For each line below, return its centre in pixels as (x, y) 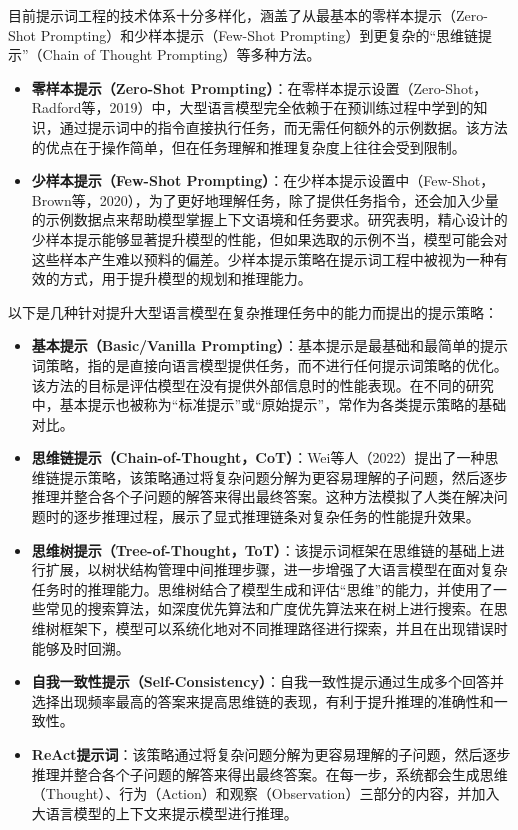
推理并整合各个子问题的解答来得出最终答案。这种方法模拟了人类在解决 (262, 496)
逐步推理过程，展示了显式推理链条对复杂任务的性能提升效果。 (276, 516)
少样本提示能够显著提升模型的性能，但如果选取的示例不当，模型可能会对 (269, 238)
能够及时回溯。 (80, 647)
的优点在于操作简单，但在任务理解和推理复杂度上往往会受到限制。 (248, 146)
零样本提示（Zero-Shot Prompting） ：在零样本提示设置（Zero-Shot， (259, 87)
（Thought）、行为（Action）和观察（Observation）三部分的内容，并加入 (265, 793)
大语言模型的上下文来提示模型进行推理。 (164, 812)
